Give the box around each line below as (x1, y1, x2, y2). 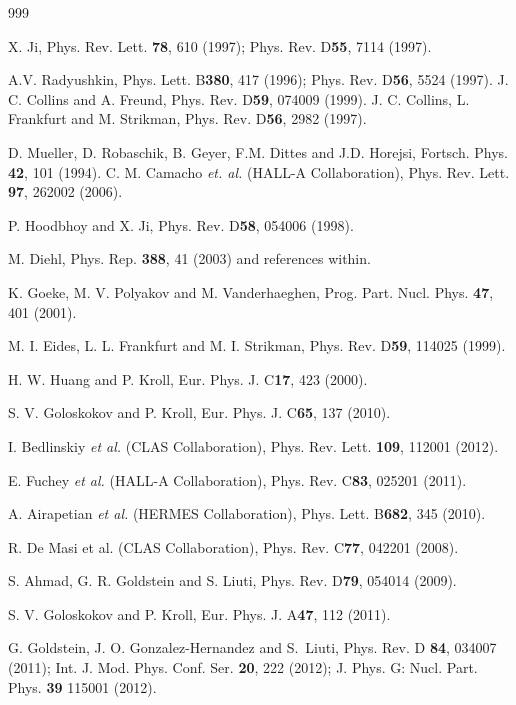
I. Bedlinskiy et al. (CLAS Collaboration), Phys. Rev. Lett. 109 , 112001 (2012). (8, 435, 499, 456)
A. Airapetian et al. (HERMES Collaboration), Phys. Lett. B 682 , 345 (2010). (8, 503, 486, 524)
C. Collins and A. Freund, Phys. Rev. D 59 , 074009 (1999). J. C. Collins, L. (8, 88, 470, 109)
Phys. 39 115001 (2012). (8, 676, 157, 697)
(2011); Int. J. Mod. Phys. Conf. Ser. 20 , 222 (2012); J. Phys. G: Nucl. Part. (8, 657, 478, 678)
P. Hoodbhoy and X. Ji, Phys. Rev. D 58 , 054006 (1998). (8, 214, 354, 235)
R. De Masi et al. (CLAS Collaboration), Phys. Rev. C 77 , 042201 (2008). (8, 536, 459, 557)
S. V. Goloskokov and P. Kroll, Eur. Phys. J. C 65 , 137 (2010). (8, 402, 391, 423)
